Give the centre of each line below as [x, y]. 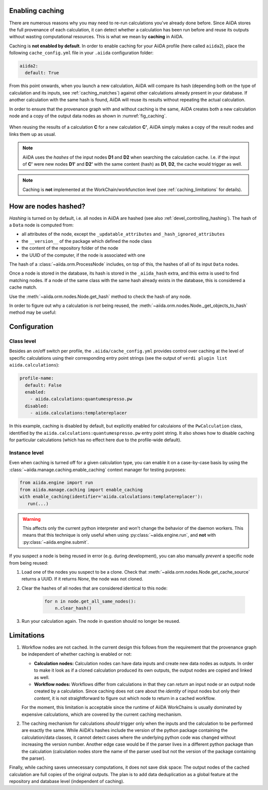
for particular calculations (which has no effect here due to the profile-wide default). [95, 440]
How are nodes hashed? [47, 206]
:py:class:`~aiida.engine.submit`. [56, 542]
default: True [42, 73]
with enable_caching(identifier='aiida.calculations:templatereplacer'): [111, 497]
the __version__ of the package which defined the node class [87, 241]
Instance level [27, 453]
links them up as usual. [33, 134]
